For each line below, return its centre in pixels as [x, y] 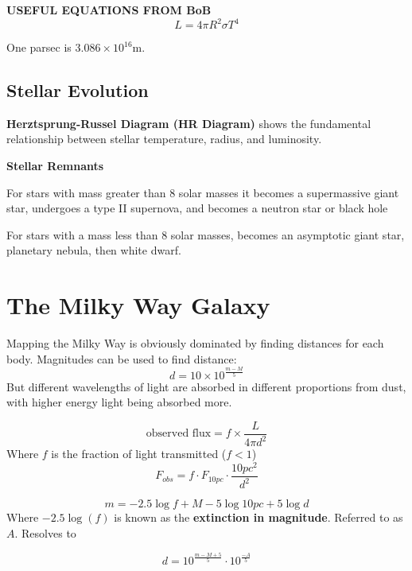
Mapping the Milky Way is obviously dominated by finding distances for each [195, 343]
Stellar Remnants [55, 166]
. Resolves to [45, 532]
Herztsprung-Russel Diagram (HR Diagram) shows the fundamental [189, 123]
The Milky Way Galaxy [138, 305]
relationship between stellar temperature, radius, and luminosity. [164, 139]
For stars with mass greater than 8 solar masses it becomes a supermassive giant [203, 192]
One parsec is [39, 47]
